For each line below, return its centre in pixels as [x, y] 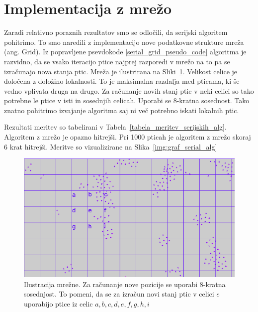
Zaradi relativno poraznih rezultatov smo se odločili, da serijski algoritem [116, 32]
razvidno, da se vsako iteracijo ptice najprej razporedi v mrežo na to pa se [117, 61]
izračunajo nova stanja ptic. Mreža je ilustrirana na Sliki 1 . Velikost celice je [121, 71]
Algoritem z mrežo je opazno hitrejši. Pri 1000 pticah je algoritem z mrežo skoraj [128, 137]
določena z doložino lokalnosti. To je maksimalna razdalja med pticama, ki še [122, 81]
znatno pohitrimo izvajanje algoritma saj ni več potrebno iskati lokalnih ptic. [122, 110]
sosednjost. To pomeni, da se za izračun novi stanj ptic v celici [119, 294]
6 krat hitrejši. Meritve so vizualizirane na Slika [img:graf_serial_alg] [111, 146]
